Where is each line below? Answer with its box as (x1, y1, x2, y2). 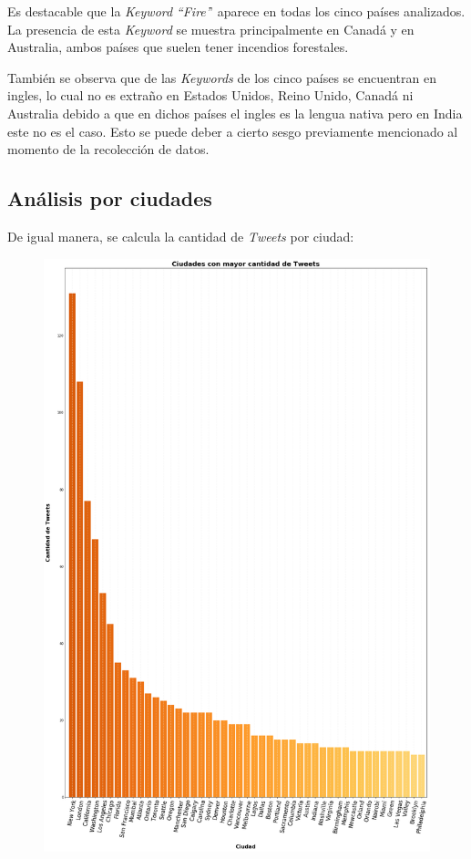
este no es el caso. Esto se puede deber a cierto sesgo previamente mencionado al (7, 121, 458, 140)
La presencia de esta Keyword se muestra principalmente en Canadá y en (7, 19, 415, 38)
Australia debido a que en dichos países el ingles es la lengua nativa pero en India (7, 103, 463, 122)
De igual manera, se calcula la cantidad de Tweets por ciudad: (7, 226, 354, 245)
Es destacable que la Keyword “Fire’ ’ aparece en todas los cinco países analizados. (7, 2, 466, 20)
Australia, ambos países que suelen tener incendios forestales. (7, 37, 349, 57)
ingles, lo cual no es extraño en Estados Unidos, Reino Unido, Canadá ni (7, 86, 414, 105)
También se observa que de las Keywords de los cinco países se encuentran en (7, 67, 436, 87)
